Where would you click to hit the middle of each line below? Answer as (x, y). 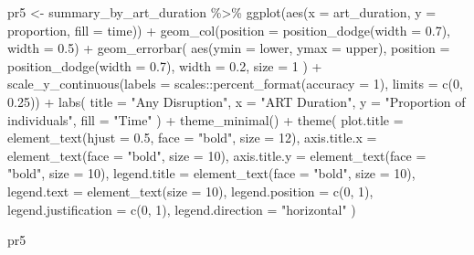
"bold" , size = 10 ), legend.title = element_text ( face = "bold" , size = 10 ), (211, 173)
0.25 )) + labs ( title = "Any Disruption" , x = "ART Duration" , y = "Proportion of (237, 101)
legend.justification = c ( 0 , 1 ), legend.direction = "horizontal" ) (182, 209)
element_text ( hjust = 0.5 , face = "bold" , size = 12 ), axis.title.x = (192, 138)
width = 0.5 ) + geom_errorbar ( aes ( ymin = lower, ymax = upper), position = (229, 48)
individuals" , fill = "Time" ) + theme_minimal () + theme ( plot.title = (205, 119)
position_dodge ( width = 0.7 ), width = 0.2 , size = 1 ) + (165, 65)
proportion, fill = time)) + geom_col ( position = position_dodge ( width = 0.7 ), (229, 30)
